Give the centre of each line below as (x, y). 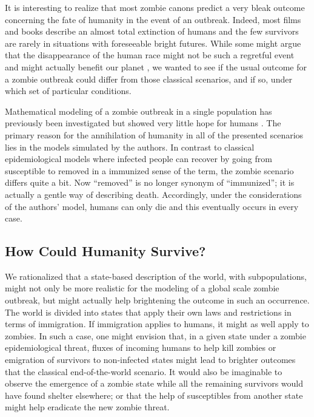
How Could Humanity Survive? (105, 251)
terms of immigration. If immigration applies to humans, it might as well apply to (157, 324)
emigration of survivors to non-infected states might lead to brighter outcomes (150, 360)
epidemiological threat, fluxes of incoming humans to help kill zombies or (141, 347)
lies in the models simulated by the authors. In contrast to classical (130, 147)
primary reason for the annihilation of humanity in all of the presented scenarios (154, 134)
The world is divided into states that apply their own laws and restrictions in (148, 312)
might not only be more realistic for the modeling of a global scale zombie (142, 288)
